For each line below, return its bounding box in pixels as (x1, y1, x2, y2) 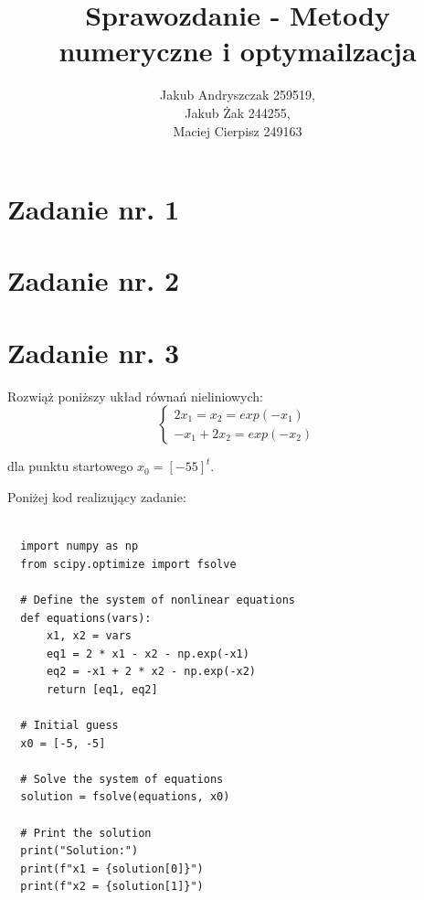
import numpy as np (20, 540, 139, 553)
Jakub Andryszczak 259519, (160, 85, 315, 104)
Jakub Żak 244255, (185, 102, 291, 122)
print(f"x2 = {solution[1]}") (20, 880, 204, 894)
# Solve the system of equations (20, 772, 224, 786)
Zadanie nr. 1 (7, 190, 180, 228)
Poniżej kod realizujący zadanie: (7, 487, 186, 506)
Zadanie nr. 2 (7, 262, 180, 299)
